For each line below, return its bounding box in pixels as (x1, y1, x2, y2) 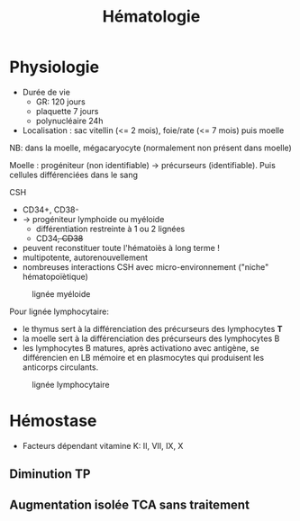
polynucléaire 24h (35, 115, 104, 126)
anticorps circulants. (22, 362, 99, 373)
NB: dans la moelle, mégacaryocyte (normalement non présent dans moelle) (9, 142, 293, 153)
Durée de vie (22, 86, 70, 97)
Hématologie (102, 6, 201, 27)
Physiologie (9, 57, 100, 77)
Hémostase (9, 411, 97, 431)
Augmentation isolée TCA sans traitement (9, 497, 250, 512)
